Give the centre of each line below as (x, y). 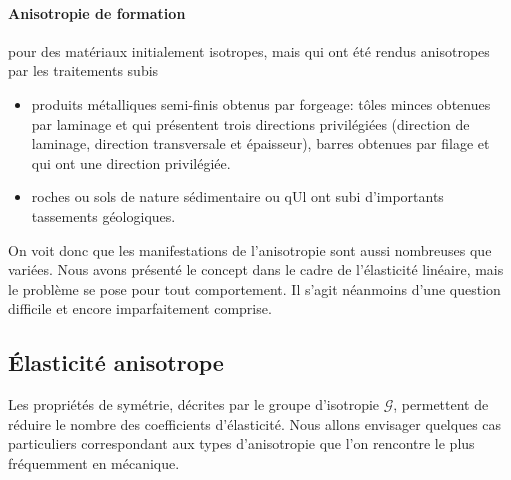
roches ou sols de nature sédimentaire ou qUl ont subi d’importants (237, 196)
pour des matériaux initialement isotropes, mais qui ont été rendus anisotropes (249, 50)
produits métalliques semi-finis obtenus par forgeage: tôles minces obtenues (261, 103)
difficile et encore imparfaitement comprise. (140, 308)
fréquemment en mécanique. (94, 462)
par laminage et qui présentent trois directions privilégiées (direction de (250, 123)
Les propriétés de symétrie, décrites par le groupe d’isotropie (194, 404)
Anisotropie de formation (97, 12)
